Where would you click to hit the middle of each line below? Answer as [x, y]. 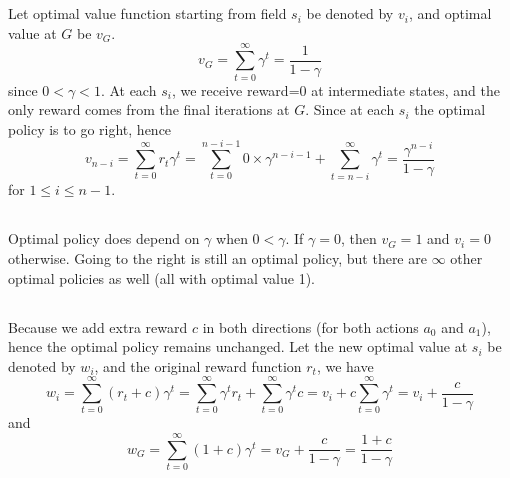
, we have [345, 365]
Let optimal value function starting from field [147, 13]
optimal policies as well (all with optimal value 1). [161, 277]
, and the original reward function [198, 365]
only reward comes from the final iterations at [149, 109]
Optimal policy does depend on [104, 238]
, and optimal [450, 13]
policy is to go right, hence [90, 128]
